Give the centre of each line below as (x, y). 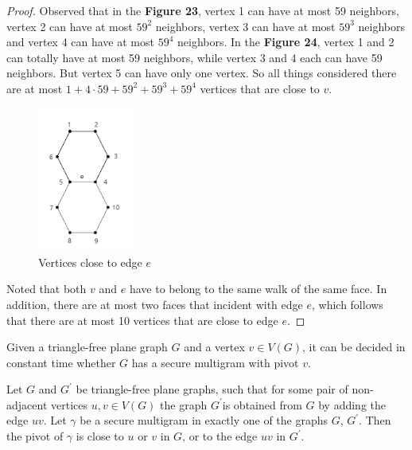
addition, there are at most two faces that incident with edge (155, 304)
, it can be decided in (354, 347)
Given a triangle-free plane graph (87, 347)
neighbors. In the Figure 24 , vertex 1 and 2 (286, 42)
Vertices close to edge (90, 262)
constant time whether (61, 362)
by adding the (352, 404)
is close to (100, 436)
